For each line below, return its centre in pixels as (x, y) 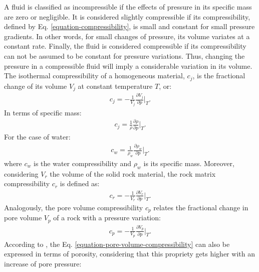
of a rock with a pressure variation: (107, 218)
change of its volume (36, 86)
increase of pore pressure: (43, 264)
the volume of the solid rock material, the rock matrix (133, 173)
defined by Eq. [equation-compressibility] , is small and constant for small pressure (129, 26)
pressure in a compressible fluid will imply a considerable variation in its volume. (128, 65)
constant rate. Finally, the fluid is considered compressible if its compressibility (125, 46)
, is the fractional (219, 76)
